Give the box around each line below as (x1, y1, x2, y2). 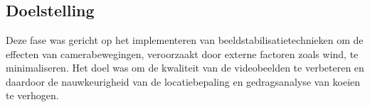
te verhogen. (6, 88, 59, 103)
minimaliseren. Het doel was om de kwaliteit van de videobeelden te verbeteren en (6, 60, 364, 75)
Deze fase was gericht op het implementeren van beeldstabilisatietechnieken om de (6, 33, 364, 47)
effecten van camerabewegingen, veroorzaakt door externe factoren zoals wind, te (6, 46, 359, 61)
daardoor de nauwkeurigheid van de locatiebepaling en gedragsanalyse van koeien (6, 74, 361, 89)
